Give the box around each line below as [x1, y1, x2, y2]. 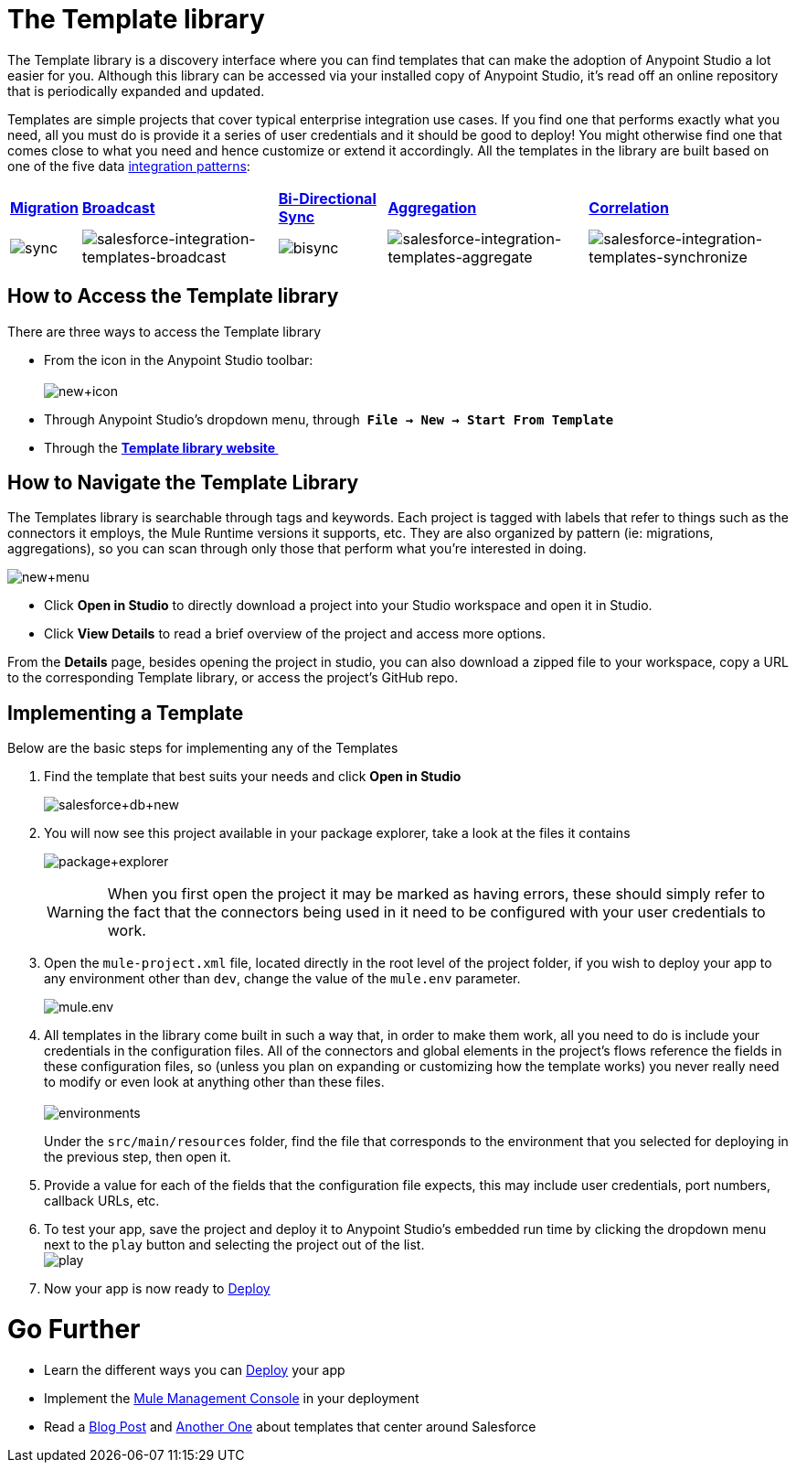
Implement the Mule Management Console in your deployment [44, 1390, 419, 1406]
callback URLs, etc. [44, 1193, 160, 1209]
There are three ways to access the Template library [7, 323, 322, 339]
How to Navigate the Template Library [7, 471, 359, 495]
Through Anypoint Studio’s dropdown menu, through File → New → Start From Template [44, 411, 614, 427]
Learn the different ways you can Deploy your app [44, 1361, 345, 1378]
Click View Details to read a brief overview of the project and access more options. [44, 626, 547, 642]
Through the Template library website [44, 439, 276, 456]
